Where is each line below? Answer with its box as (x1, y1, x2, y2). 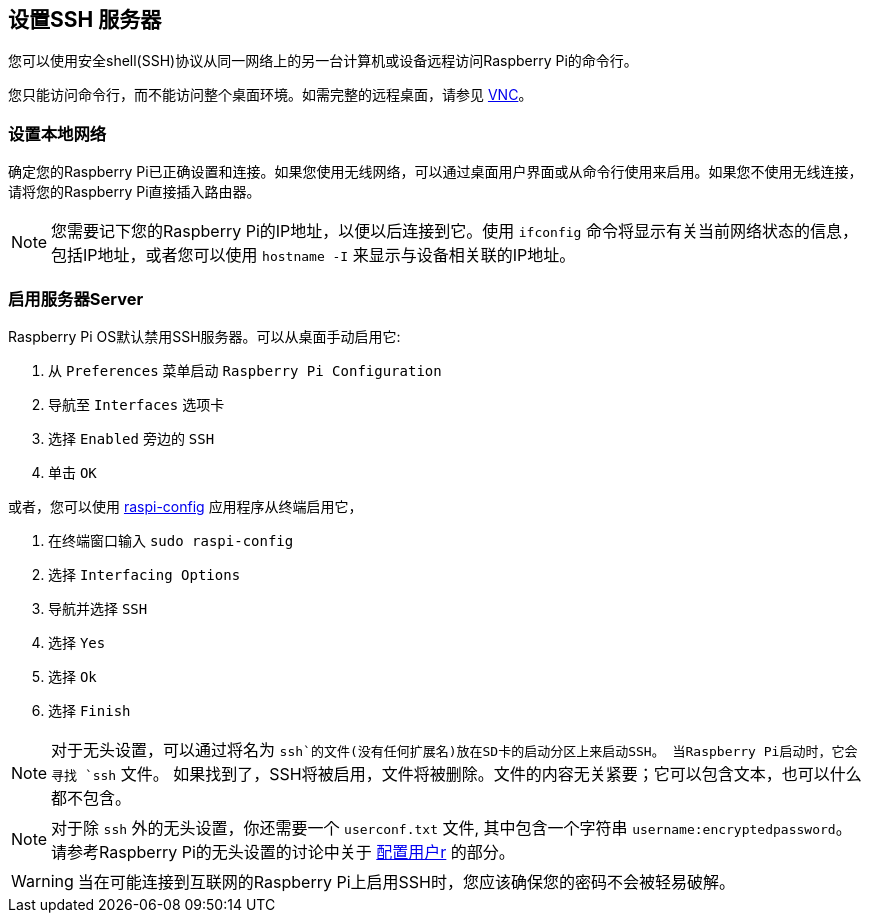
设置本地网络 (8, 123, 107, 144)
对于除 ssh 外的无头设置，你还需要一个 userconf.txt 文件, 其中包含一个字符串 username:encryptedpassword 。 (51, 817, 852, 838)
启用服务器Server (8, 288, 144, 309)
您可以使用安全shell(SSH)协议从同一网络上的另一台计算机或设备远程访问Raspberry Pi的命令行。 (8, 52, 638, 70)
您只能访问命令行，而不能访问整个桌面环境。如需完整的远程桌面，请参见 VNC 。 (8, 86, 533, 104)
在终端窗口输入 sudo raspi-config (48, 531, 294, 549)
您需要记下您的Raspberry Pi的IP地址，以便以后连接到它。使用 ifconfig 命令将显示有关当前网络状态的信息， (51, 221, 858, 242)
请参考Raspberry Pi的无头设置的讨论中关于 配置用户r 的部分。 (51, 841, 515, 862)
